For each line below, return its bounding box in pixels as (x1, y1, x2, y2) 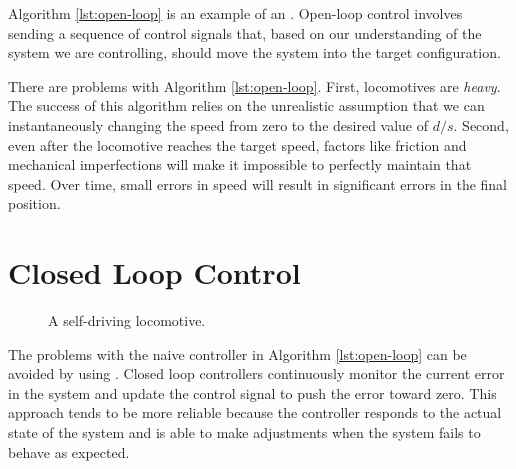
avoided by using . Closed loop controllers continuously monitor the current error (8, 363, 505, 384)
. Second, (453, 114, 509, 135)
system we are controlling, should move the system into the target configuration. (8, 42, 501, 63)
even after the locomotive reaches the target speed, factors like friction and (8, 134, 467, 155)
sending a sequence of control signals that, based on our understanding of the (8, 22, 482, 43)
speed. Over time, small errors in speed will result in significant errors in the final (8, 173, 508, 194)
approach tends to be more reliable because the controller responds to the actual (8, 402, 502, 423)
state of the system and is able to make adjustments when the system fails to (8, 422, 481, 443)
